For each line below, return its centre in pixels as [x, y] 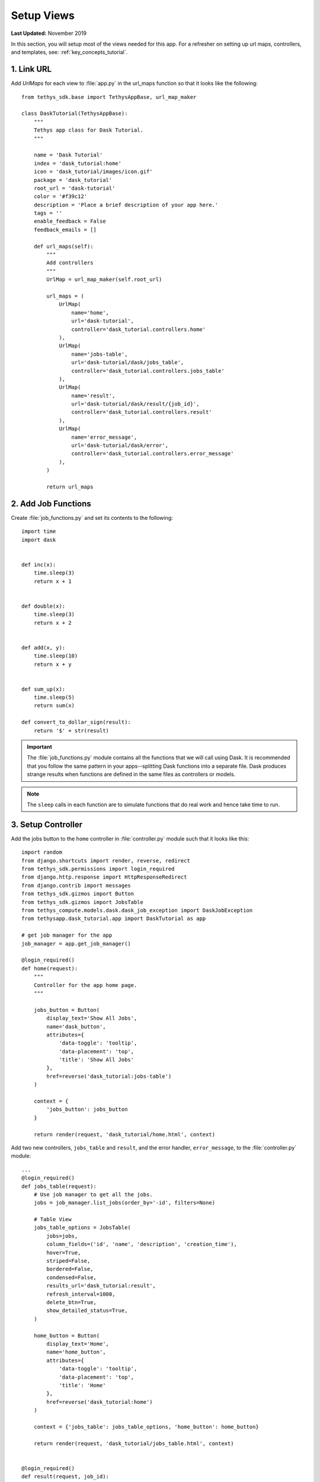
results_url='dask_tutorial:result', [101, 1286]
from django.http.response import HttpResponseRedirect [104, 877]
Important [40, 747]
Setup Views [43, 15]
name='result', [93, 395]
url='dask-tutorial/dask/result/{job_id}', [135, 404]
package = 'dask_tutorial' [73, 180]
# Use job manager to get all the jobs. [93, 1194]
